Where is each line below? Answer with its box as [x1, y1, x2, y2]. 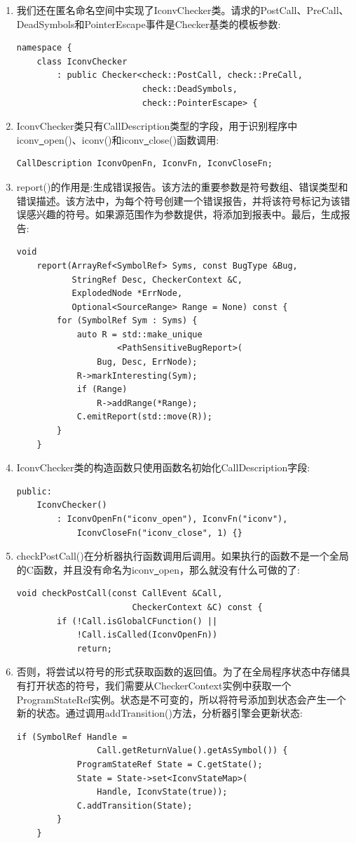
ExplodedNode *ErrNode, [71, 288, 183, 299]
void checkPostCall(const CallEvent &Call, [16, 588, 223, 599]
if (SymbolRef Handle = [16, 731, 128, 742]
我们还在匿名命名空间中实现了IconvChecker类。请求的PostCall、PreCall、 [16, 3, 349, 17]
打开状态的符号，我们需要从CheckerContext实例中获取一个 [26, 677, 292, 692]
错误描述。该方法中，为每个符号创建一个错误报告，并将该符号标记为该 [16, 193, 341, 208]
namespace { [16, 43, 72, 53]
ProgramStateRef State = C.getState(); [76, 759, 263, 769]
